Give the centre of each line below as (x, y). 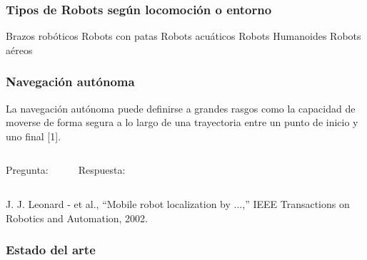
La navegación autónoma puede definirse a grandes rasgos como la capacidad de (181, 108)
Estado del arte (51, 250)
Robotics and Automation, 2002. (77, 218)
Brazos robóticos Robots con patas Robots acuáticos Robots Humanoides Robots (183, 36)
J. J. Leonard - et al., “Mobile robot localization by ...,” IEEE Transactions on (178, 204)
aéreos (19, 50)
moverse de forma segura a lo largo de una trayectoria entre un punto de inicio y (182, 122)
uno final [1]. (34, 136)
